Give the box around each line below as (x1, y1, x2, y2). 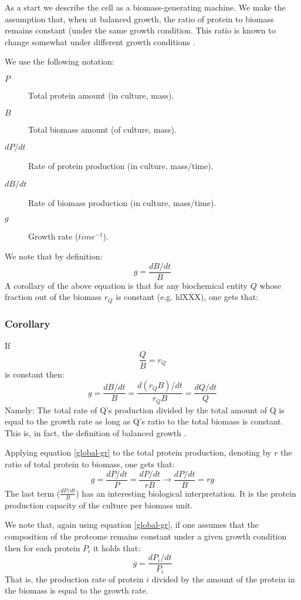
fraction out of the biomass (5, 291, 102, 303)
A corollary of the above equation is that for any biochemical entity (5, 279, 248, 291)
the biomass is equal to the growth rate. (5, 584, 148, 596)
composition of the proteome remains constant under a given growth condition (5, 530, 287, 542)
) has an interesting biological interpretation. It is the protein (76, 487, 296, 499)
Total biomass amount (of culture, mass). (28, 123, 177, 135)
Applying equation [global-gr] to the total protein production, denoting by (5, 446, 272, 459)
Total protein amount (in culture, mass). (28, 89, 174, 101)
